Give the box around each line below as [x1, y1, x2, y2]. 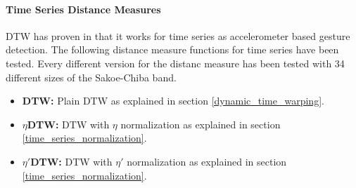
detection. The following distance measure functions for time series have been [6, 42, 339, 57]
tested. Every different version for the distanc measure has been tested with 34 [6, 55, 345, 70]
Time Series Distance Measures [6, 1, 161, 16]
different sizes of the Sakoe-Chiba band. [6, 69, 177, 84]
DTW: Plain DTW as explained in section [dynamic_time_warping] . [22, 93, 324, 108]
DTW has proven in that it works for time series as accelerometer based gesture [6, 28, 350, 43]
